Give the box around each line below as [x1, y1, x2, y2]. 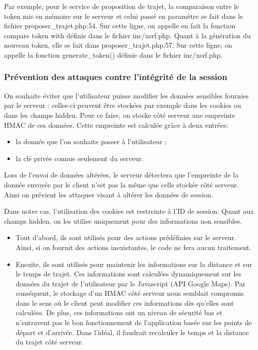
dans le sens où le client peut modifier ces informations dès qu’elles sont [15, 297, 234, 308]
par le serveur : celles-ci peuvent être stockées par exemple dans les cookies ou [4, 100, 241, 110]
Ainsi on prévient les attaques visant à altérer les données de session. [4, 189, 213, 199]
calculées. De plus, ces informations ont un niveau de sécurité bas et [15, 307, 223, 318]
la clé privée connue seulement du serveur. [15, 153, 144, 163]
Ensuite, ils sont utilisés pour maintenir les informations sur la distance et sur [15, 259, 253, 269]
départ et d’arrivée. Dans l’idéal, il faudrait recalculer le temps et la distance [15, 327, 249, 337]
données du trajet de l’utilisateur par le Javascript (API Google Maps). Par [15, 278, 246, 288]
